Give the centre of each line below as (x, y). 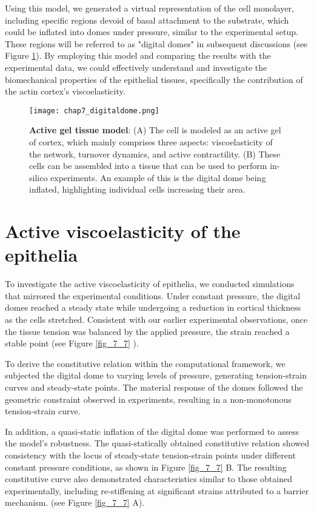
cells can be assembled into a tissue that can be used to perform (148, 166)
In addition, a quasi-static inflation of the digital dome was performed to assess (152, 431)
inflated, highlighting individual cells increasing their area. (137, 189)
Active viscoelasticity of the (123, 231)
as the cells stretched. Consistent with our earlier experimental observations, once (156, 319)
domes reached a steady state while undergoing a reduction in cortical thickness (153, 307)
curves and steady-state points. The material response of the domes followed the (154, 387)
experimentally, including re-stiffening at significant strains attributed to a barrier (157, 490)
